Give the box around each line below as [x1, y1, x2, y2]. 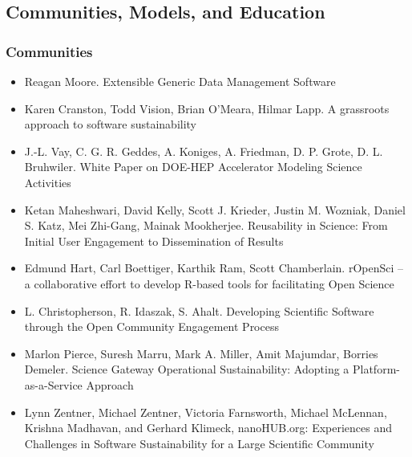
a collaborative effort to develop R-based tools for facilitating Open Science [24, 275, 394, 292]
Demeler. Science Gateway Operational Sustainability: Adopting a [24, 361, 349, 377]
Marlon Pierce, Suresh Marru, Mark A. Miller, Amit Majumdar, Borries [24, 345, 378, 361]
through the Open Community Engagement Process [24, 318, 279, 335]
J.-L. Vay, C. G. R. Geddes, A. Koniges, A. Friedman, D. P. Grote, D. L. [24, 142, 383, 159]
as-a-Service [24, 376, 83, 393]
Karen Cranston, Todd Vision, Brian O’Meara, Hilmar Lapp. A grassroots [24, 100, 390, 116]
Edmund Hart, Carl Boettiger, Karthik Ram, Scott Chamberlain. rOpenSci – [24, 259, 404, 276]
